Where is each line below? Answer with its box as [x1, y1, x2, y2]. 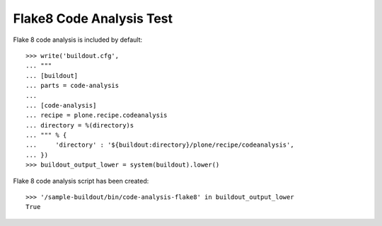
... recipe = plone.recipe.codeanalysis [25, 111, 168, 120]
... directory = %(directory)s [25, 121, 134, 129]
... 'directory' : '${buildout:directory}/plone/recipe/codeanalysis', [25, 141, 294, 149]
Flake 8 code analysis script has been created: [13, 176, 149, 185]
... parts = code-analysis [25, 81, 120, 90]
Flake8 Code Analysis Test [13, 11, 173, 26]
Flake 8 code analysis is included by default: [13, 35, 143, 44]
